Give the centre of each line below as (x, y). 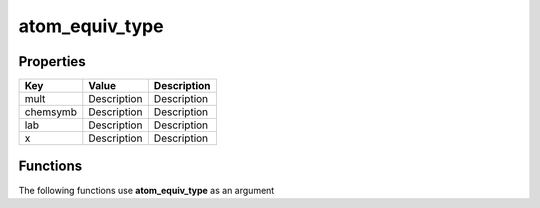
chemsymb (50, 112)
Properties (52, 61)
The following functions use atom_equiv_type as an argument (146, 190)
